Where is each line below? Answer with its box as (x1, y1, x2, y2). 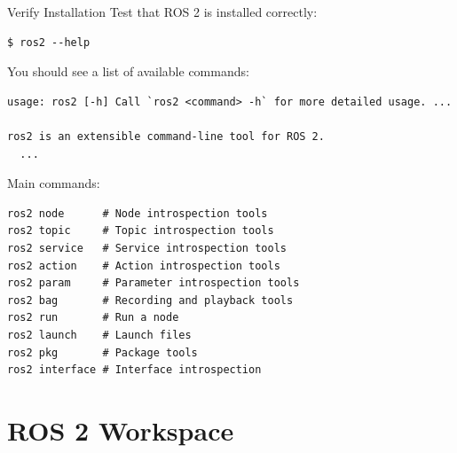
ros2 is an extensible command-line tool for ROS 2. (7, 129, 325, 143)
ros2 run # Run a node (7, 311, 179, 324)
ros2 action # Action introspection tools (7, 259, 280, 272)
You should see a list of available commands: (7, 62, 249, 81)
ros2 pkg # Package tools (7, 346, 198, 359)
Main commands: (7, 174, 100, 192)
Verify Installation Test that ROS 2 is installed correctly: (7, 3, 318, 20)
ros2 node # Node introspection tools (7, 207, 268, 220)
